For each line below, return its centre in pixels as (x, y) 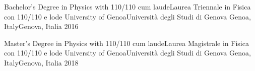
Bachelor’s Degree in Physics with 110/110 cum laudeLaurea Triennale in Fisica (127, 6)
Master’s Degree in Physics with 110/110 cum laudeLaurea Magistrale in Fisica (126, 43)
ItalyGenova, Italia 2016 (41, 26)
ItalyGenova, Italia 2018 (41, 62)
